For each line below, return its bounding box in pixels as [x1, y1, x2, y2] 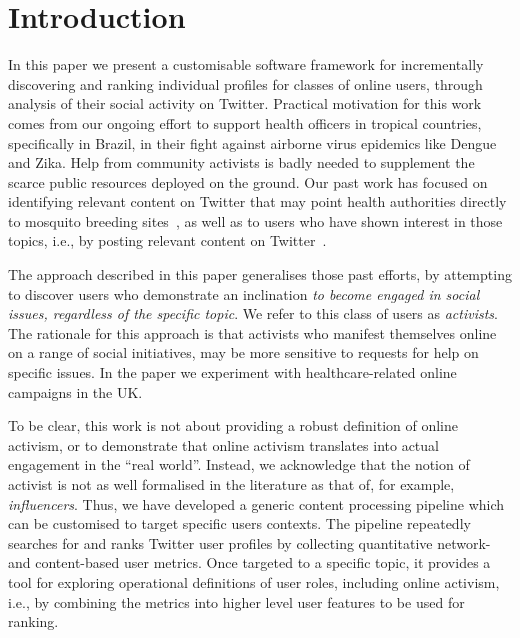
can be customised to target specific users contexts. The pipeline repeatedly [8, 513, 471, 534]
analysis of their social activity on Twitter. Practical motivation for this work [8, 93, 482, 114]
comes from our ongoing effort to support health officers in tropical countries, [8, 112, 482, 133]
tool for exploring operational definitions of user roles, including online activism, [8, 571, 500, 592]
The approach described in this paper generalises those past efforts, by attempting [8, 264, 512, 285]
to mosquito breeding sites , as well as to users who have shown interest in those [8, 210, 503, 231]
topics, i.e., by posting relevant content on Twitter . [8, 230, 327, 251]
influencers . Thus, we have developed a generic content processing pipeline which [8, 493, 505, 514]
